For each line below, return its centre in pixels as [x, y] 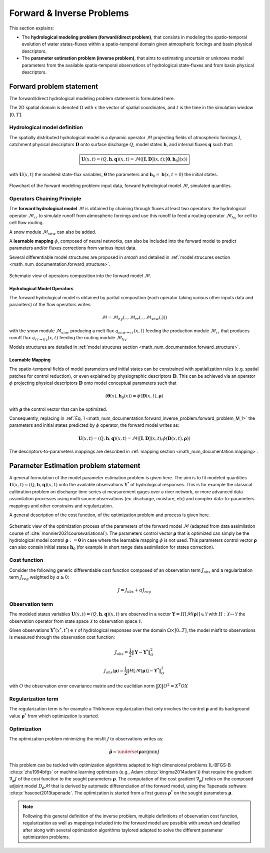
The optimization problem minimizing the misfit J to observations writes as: [86, 738]
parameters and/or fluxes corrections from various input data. [73, 248]
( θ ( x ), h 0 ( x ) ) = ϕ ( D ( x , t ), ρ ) [134, 396]
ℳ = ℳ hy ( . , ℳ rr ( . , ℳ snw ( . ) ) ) [134, 318]
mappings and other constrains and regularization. [61, 506]
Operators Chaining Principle [45, 199]
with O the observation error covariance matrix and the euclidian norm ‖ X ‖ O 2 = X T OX [99, 686]
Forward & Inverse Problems [69, 13]
